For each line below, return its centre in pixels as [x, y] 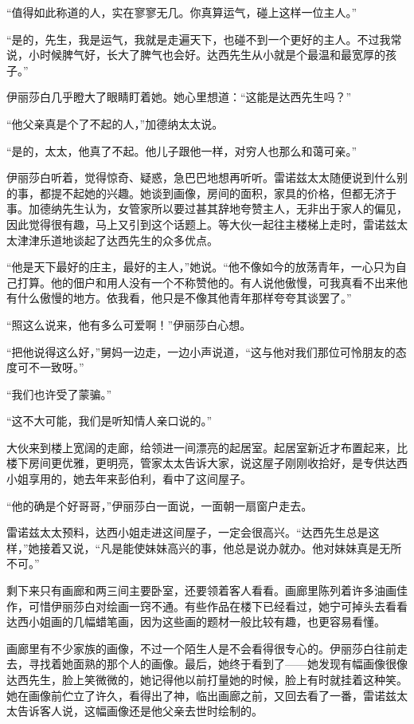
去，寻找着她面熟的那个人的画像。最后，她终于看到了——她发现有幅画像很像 [207, 664]
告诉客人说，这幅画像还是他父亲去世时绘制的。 [140, 711]
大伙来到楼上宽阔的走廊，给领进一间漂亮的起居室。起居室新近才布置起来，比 [207, 447]
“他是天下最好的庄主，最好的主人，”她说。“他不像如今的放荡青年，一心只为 [201, 267]
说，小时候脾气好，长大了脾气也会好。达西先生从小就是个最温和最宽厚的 [196, 55]
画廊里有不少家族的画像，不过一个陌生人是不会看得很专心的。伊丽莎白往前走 [207, 648]
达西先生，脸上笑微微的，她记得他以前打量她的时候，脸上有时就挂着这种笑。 [207, 679]
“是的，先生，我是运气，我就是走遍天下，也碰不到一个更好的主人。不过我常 [204, 39]
